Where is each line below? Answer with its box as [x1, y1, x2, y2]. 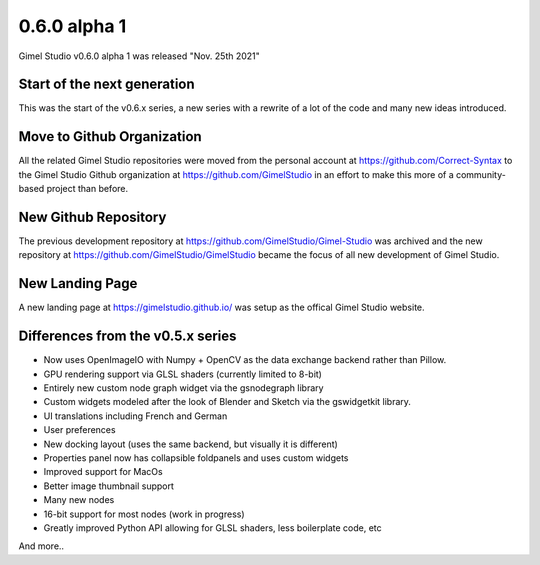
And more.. [18, 540, 65, 552]
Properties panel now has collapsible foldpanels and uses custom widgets [43, 451, 349, 464]
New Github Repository [18, 208, 167, 225]
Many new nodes [43, 494, 115, 506]
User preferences [43, 424, 116, 436]
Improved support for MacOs [43, 466, 164, 478]
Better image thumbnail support [43, 480, 175, 492]
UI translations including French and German [43, 410, 228, 422]
